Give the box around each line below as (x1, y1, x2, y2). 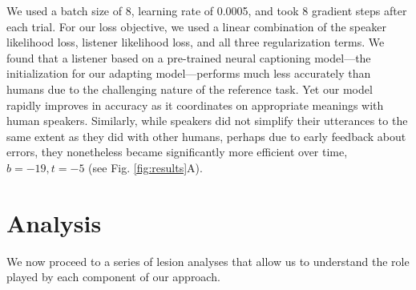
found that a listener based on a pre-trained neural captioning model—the (6, 49, 371, 66)
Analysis (6, 206, 102, 239)
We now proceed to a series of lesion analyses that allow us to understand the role (6, 252, 410, 269)
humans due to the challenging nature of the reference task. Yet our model (6, 80, 373, 97)
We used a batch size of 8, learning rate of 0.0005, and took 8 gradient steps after (6, 2, 407, 18)
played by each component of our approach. (6, 268, 220, 285)
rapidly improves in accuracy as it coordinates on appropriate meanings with (6, 96, 384, 113)
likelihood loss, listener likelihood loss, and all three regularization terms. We (6, 34, 385, 50)
